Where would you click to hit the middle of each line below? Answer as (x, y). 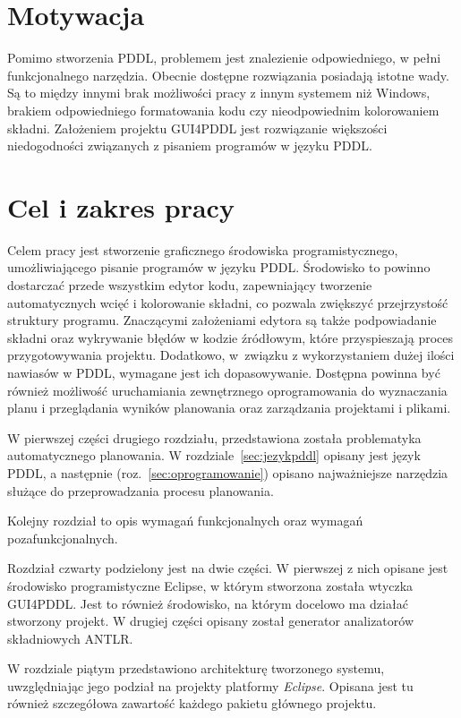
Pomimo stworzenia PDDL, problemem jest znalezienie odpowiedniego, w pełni (224, 58)
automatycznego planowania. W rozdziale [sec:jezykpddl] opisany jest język (214, 455)
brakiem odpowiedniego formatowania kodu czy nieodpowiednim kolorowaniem (223, 110)
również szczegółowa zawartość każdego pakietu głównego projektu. (192, 703)
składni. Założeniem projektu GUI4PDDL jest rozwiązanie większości (197, 128)
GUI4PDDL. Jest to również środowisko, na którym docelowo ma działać (208, 603)
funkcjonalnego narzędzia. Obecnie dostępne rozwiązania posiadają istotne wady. (228, 75)
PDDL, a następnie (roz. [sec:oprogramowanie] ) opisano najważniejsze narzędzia (228, 472)
